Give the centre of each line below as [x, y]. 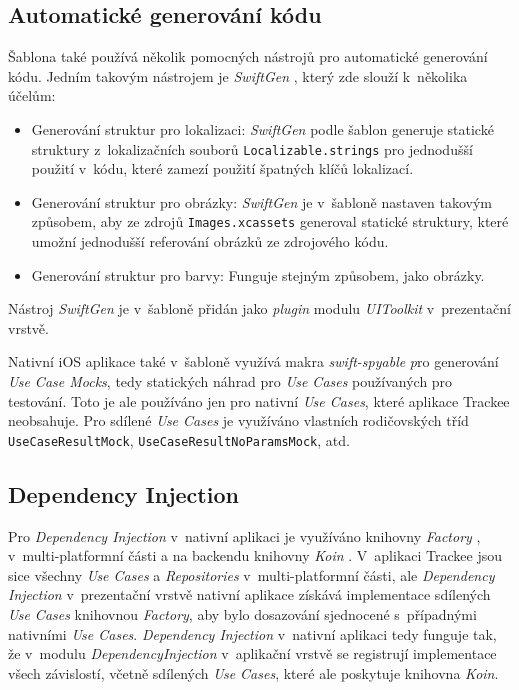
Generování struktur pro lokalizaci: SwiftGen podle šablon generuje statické [262, 128]
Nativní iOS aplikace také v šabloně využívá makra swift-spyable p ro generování [253, 361]
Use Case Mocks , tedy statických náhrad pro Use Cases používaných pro [230, 381]
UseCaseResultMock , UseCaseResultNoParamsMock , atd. [179, 439]
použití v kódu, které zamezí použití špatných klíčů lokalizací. [222, 168]
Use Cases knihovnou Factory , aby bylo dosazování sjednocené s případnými [242, 614]
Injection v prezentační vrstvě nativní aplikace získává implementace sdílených [249, 594]
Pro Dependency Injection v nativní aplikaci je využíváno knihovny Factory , [244, 535]
